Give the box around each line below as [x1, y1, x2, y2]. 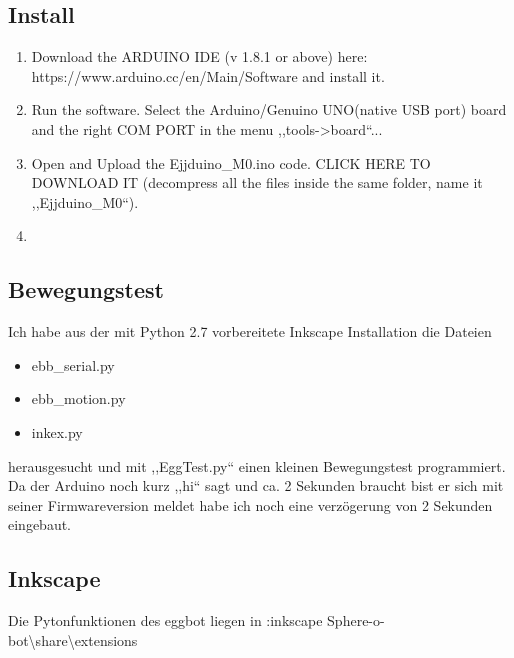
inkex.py [31, 421, 83, 442]
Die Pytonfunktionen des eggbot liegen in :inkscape [8, 610, 323, 631]
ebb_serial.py [31, 354, 115, 375]
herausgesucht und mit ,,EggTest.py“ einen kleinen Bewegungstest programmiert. [8, 455, 506, 476]
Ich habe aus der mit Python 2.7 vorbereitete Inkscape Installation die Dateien [8, 321, 492, 342]
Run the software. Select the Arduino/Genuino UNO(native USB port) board [31, 99, 507, 120]
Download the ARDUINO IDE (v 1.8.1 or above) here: [31, 46, 368, 67]
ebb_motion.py [31, 388, 126, 409]
